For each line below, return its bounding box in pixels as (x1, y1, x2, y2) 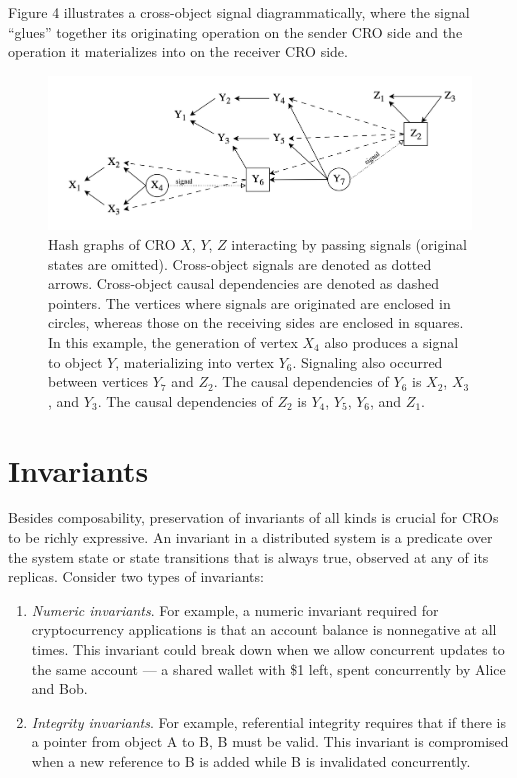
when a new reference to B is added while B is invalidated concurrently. (31, 750, 471, 771)
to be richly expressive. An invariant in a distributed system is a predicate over (8, 527, 493, 548)
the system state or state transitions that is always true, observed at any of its (8, 546, 489, 567)
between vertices (48, 371, 149, 392)
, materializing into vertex (115, 351, 274, 372)
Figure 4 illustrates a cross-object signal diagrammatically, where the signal (8, 2, 470, 22)
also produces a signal (324, 331, 459, 352)
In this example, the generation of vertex (48, 331, 298, 352)
